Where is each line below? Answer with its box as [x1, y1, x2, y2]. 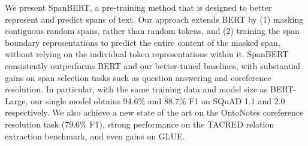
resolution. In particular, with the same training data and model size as [5, 83, 268, 95]
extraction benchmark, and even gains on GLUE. [5, 129, 185, 142]
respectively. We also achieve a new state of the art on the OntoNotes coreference [5, 106, 304, 119]
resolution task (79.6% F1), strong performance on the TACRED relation [5, 117, 274, 130]
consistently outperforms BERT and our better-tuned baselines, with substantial [5, 59, 300, 72]
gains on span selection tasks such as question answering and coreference [5, 71, 271, 83]
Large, [5, 94, 28, 107]
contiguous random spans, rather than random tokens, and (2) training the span [5, 24, 300, 37]
